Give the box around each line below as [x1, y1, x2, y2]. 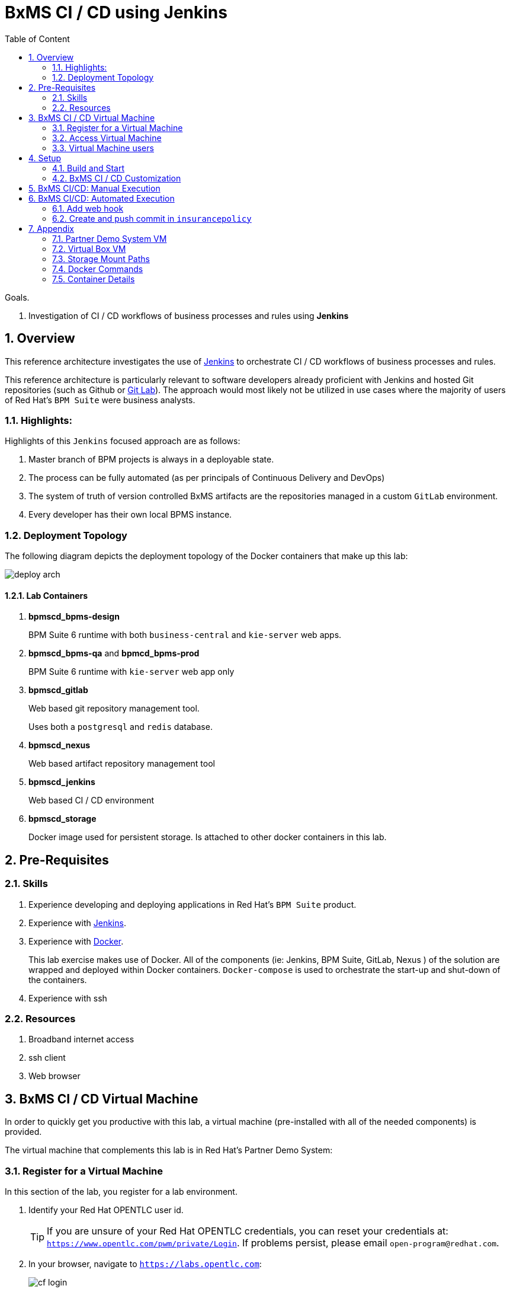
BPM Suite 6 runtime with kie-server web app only [28, 666, 235, 677]
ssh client [28, 1052, 66, 1063]
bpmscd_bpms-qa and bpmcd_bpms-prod [28, 648, 200, 659]
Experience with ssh [28, 993, 107, 1003]
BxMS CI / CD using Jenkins [5, 2, 227, 23]
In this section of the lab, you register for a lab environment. [5, 1186, 238, 1197]
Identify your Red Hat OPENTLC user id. [28, 1204, 184, 1215]
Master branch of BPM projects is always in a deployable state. [28, 454, 274, 465]
